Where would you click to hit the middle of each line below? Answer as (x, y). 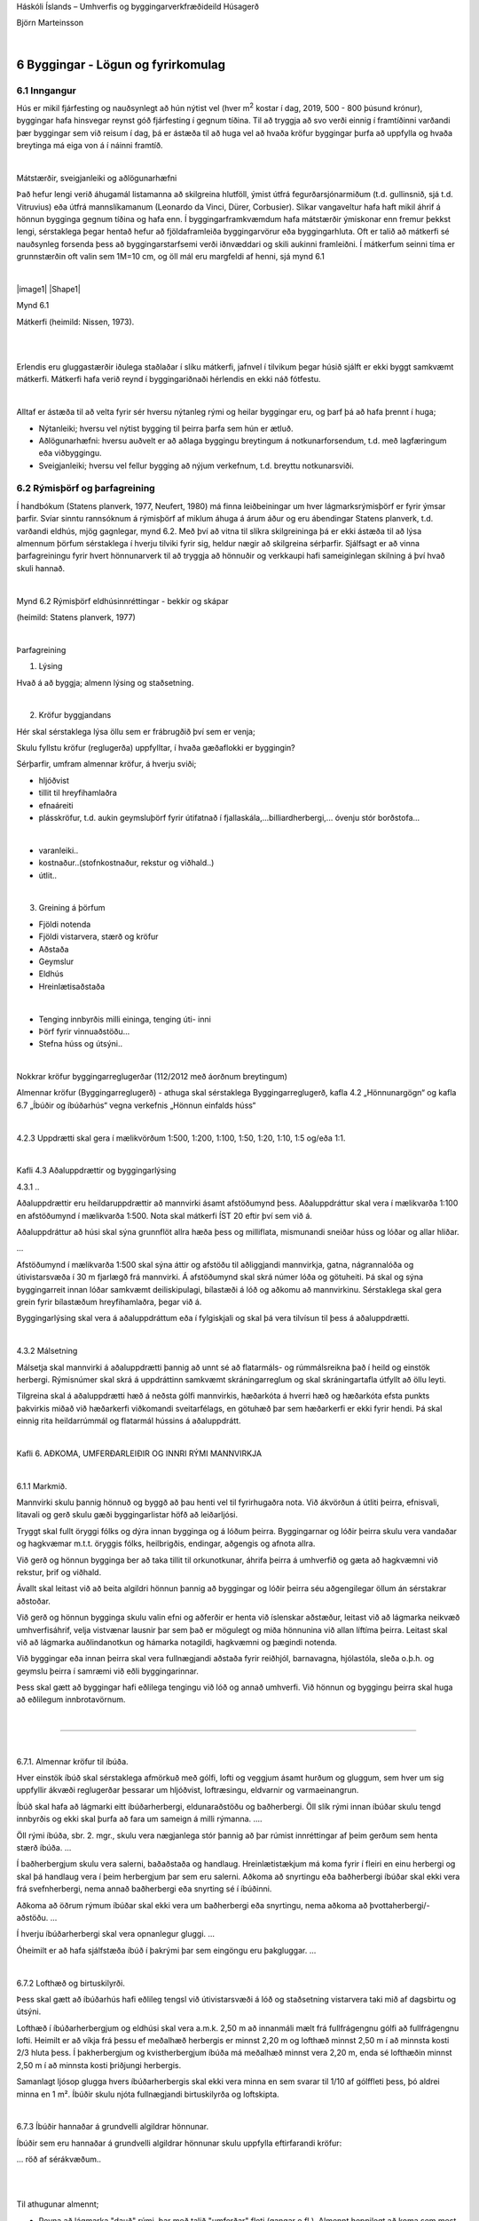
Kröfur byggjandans (75, 715)
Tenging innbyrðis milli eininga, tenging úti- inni (125, 1019)
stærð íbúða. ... (44, 1847)
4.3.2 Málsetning (47, 1351)
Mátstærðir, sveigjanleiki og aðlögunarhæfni (97, 178)
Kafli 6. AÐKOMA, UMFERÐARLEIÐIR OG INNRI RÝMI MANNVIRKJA (139, 1453)
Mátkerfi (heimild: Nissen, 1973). (75, 322)
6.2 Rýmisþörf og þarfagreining (86, 489)
